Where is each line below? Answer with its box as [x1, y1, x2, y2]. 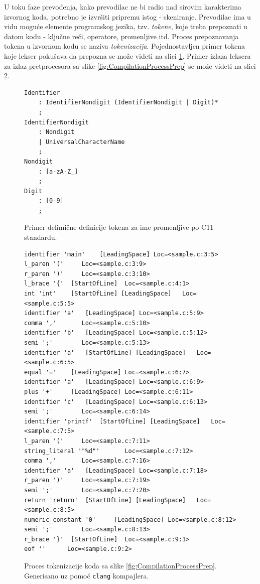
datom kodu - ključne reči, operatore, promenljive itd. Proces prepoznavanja [4, 31, 239, 41]
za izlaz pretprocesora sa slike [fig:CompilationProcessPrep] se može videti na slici [4, 60, 256, 71]
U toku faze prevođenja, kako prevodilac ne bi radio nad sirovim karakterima [4, 2, 241, 12]
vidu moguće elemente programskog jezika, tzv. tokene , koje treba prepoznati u [4, 21, 247, 32]
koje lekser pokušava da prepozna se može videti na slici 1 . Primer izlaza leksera [4, 50, 251, 61]
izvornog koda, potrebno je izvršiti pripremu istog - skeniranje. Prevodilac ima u [4, 11, 251, 22]
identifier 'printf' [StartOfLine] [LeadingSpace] [24, 417, 200, 425]
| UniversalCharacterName [38, 138, 125, 145]
